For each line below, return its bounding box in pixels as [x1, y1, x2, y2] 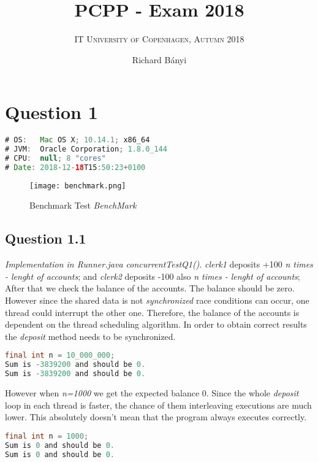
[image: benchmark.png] [29, 181, 126, 190]
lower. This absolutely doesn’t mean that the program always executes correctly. [5, 410, 307, 423]
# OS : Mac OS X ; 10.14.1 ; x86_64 [5, 136, 150, 145]
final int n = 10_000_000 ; [5, 351, 115, 360]
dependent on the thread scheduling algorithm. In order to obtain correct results [5, 318, 307, 331]
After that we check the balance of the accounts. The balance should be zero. [5, 282, 295, 295]
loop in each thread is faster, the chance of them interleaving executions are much [5, 398, 312, 411]
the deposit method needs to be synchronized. [5, 329, 176, 342]
